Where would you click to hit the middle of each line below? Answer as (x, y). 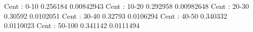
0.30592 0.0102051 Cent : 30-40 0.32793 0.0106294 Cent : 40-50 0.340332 (116, 16)
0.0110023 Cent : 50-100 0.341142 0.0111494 (72, 25)
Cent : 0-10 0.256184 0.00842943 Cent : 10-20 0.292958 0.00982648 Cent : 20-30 (126, 6)
